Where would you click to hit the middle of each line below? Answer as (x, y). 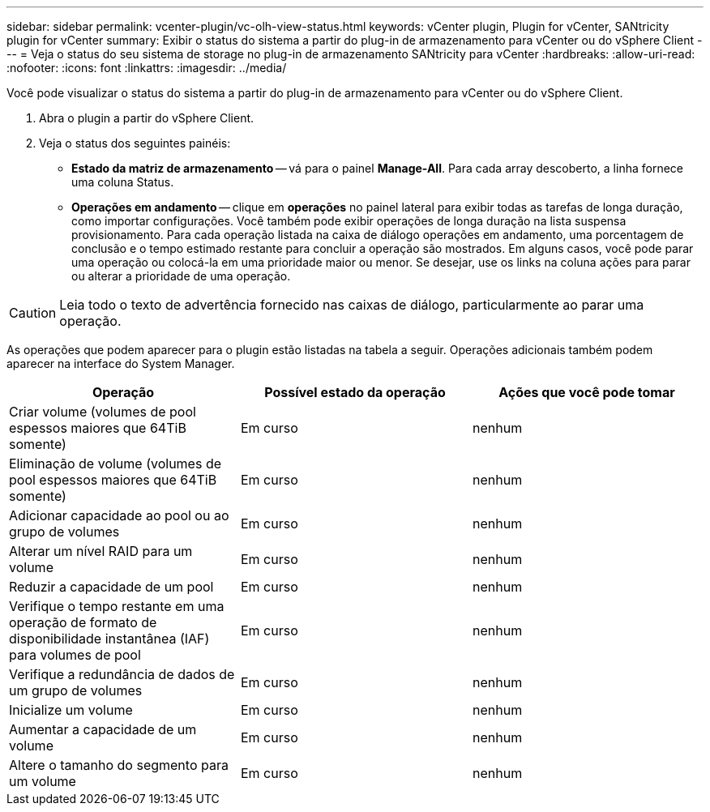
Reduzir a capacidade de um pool (111, 587)
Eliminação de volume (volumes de (115, 464)
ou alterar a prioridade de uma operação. (181, 276)
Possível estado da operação (355, 392)
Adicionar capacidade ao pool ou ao (119, 515)
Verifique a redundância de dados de (122, 674)
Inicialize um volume (71, 710)
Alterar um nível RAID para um (101, 551)
